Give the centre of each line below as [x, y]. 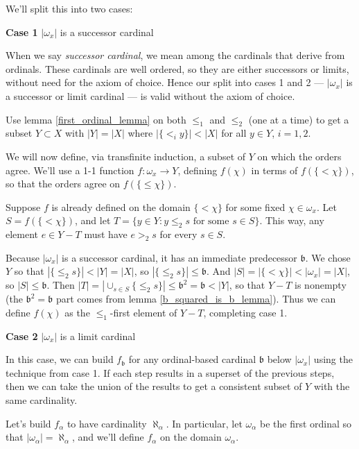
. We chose [328, 257]
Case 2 [22, 336]
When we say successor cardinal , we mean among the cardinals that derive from [175, 55]
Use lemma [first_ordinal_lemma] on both [96, 119]
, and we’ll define [108, 437]
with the [332, 386]
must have [106, 234]
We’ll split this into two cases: [69, 8]
